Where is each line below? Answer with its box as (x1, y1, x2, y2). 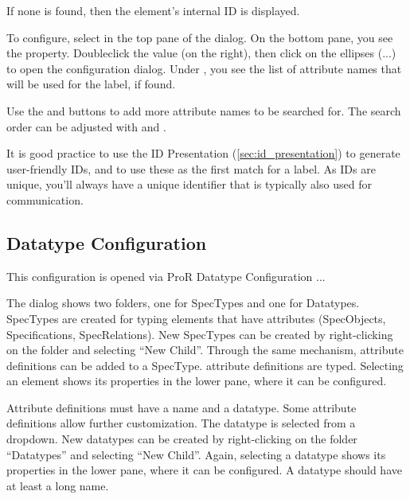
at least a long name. (6, 477, 109, 493)
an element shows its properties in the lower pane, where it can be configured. (6, 372, 387, 389)
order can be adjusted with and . (6, 118, 166, 134)
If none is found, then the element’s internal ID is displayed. (6, 2, 300, 18)
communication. (6, 191, 84, 208)
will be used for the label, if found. (6, 76, 176, 92)
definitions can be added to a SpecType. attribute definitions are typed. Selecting (6, 357, 404, 373)
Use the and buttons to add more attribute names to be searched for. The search (6, 102, 401, 119)
